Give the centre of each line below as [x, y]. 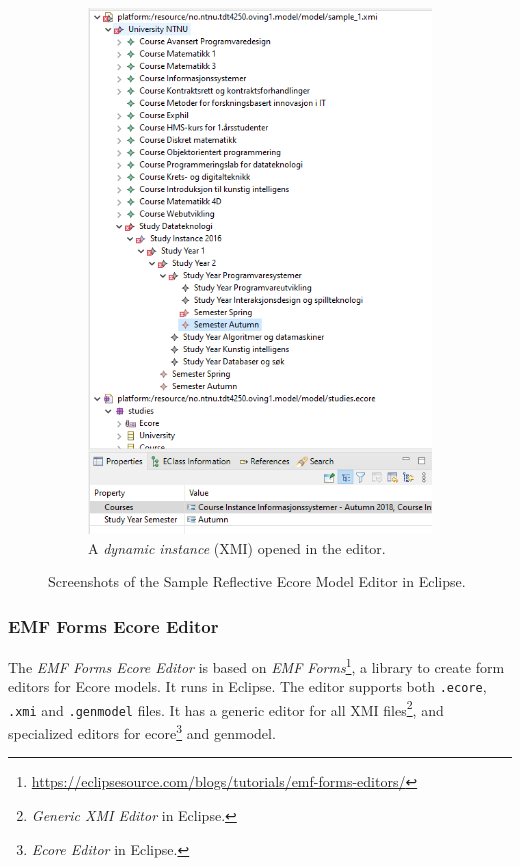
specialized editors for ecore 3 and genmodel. [142, 731]
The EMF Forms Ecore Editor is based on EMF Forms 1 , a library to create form [256, 665]
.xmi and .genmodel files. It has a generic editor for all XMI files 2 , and [226, 708]
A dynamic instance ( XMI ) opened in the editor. [237, 547]
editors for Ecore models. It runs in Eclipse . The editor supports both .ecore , [247, 686]
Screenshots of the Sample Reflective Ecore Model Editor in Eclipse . [257, 581]
